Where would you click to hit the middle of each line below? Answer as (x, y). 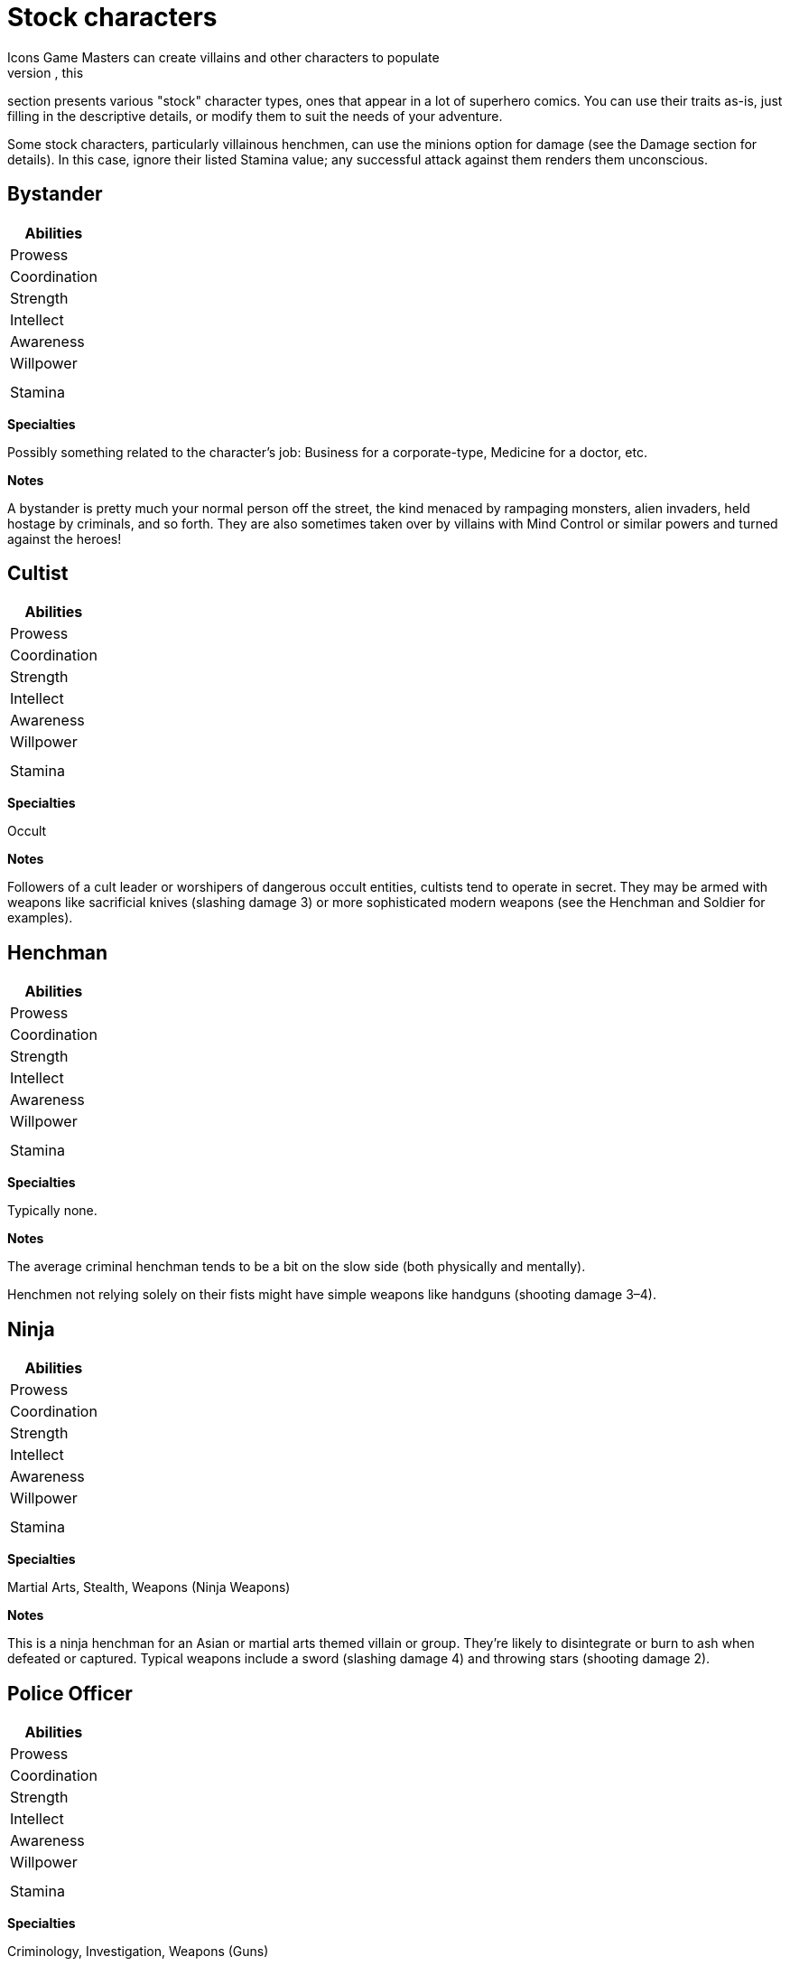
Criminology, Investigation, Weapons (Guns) (138, 1951)
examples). (40, 918)
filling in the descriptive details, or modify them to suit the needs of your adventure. (255, 116)
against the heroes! (65, 538)
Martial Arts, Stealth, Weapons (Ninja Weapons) (149, 1587)
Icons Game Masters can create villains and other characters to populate (223, 57)
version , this (46, 72)
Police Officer (70, 1693)
